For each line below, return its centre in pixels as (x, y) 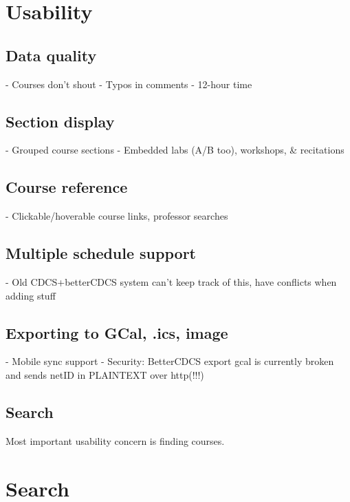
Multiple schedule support (101, 253)
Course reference (67, 187)
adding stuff (31, 295)
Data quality (51, 55)
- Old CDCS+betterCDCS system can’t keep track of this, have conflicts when (171, 281)
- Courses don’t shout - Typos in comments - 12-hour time (129, 84)
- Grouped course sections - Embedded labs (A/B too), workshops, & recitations (175, 150)
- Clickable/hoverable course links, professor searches (117, 216)
